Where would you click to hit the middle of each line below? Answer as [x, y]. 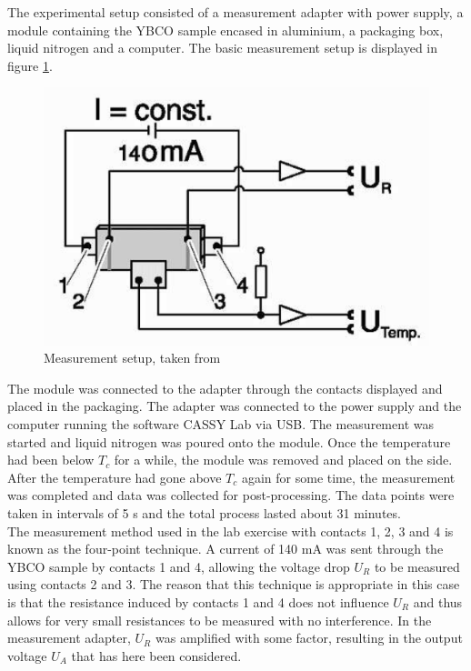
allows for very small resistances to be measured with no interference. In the [220, 620]
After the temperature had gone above [115, 477]
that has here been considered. [156, 655]
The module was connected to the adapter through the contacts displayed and [225, 388]
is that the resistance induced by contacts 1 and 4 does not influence [198, 601]
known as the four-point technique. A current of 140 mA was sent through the [225, 549]
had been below [51, 460]
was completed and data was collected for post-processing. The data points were [231, 495]
